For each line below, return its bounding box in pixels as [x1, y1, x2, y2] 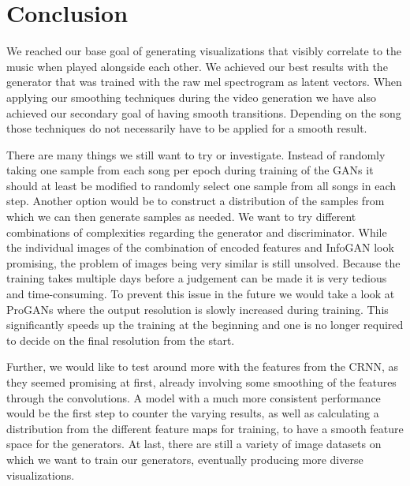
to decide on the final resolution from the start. [6, 331, 235, 348]
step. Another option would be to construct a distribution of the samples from [6, 193, 385, 209]
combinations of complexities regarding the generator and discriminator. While [6, 223, 387, 240]
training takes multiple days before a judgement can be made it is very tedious [6, 270, 387, 286]
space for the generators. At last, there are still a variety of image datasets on [6, 436, 382, 452]
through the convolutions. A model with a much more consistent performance [6, 389, 381, 406]
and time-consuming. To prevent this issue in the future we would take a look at [6, 286, 395, 302]
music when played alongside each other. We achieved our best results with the [6, 58, 388, 74]
